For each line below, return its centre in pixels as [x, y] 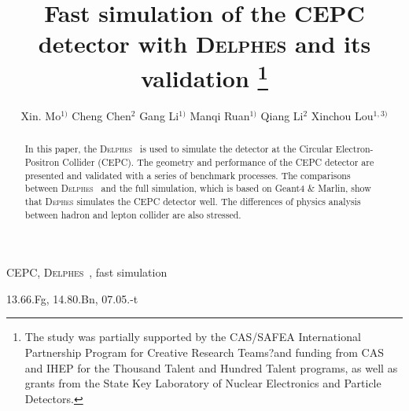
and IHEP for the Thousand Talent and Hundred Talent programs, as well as [211, 367]
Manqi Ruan [220, 115]
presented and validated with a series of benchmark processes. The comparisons [188, 175]
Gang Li [159, 115]
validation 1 [204, 76]
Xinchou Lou [342, 115]
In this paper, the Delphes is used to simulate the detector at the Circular [179, 149]
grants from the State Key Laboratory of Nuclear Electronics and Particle [203, 383]
